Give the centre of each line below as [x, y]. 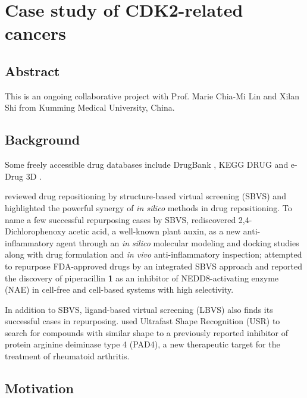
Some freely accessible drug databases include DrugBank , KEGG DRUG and [147, 164]
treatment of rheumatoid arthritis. [67, 356]
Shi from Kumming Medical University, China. [90, 107]
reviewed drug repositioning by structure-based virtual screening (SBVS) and [145, 196]
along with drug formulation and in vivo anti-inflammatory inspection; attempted [153, 254]
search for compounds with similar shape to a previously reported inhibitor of [146, 332]
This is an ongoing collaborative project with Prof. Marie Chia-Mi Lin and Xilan [152, 95]
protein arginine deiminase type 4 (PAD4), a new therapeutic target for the [142, 344]
